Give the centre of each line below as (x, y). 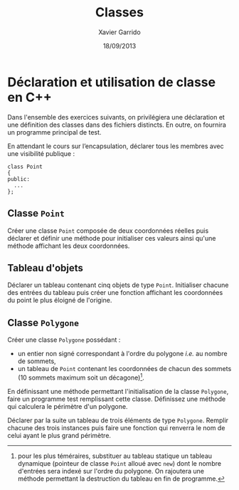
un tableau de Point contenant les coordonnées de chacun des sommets (124, 369)
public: (19, 179)
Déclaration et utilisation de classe (111, 82)
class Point (25, 167)
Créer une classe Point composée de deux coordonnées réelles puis (108, 230)
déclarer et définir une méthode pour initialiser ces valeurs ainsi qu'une (112, 238)
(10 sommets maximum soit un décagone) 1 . (81, 377)
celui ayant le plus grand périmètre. (59, 435)
